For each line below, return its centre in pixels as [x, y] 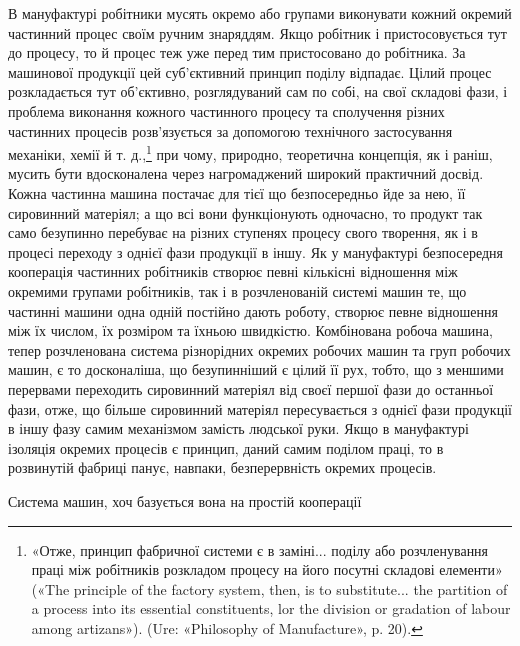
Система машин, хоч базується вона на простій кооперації [185, 500]
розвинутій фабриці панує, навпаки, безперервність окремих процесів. [222, 467]
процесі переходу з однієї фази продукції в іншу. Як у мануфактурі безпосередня [256, 251]
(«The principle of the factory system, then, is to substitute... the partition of [269, 588]
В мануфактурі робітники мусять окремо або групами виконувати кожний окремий [260, 13]
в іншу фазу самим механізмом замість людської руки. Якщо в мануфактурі [238, 428]
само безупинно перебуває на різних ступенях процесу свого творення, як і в [243, 232]
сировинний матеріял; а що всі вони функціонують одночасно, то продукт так [245, 212]
